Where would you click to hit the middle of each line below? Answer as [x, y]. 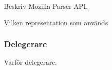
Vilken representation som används [56, 22]
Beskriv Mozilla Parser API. [46, 6]
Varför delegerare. [30, 62]
